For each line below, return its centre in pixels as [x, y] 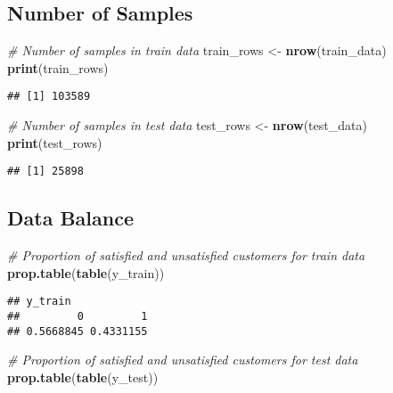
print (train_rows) [58, 67]
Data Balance [71, 218]
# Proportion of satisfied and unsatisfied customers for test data [183, 360]
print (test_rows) [55, 142]
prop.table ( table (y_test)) [83, 377]
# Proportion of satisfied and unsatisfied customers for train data [186, 255]
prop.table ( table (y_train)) [86, 272]
